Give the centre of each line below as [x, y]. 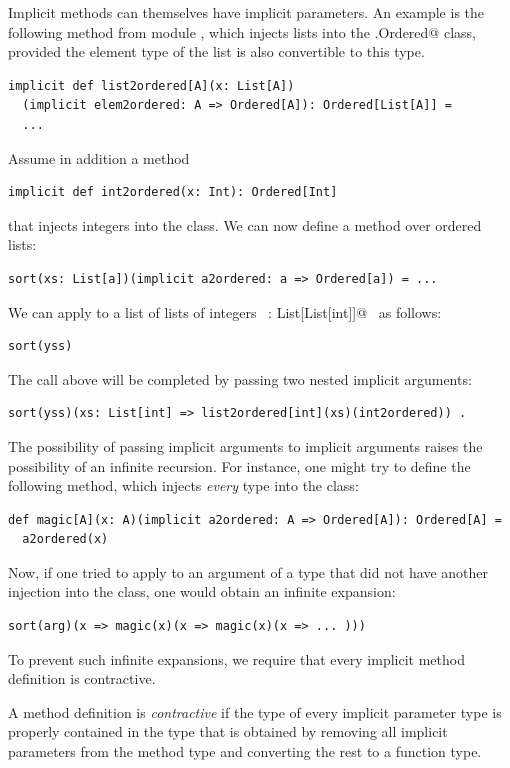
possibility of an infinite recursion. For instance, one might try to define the [239, 465]
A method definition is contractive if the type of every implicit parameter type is [255, 711]
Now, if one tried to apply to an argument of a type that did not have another [248, 571]
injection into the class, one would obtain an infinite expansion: [202, 591]
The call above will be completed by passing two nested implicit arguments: [240, 378]
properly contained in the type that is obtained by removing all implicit [228, 731]
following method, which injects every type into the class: [183, 485]
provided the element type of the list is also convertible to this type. [216, 51]
